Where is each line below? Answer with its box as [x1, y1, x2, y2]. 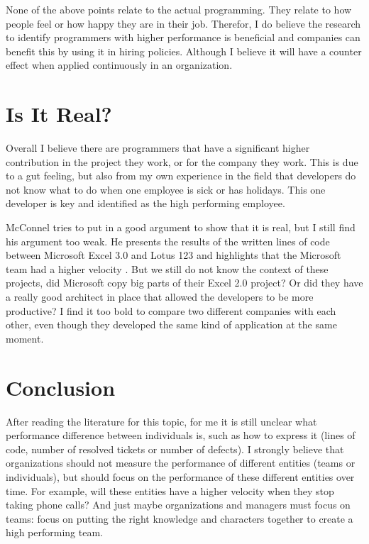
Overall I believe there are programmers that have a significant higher [6, 140, 310, 155]
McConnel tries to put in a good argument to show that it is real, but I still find [6, 220, 356, 235]
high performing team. [6, 525, 103, 540]
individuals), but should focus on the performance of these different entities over [6, 469, 355, 484]
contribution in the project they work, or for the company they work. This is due [6, 154, 358, 169]
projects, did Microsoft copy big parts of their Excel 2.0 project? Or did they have [6, 275, 363, 290]
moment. [6, 331, 44, 345]
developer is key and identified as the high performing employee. [6, 196, 285, 211]
